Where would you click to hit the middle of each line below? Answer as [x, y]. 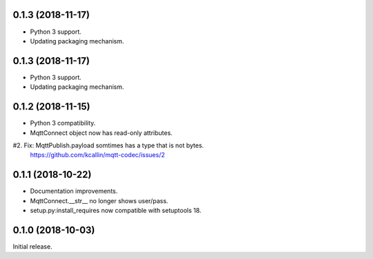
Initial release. [32, 246]
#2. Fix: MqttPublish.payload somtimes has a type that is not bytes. [108, 145]
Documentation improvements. [74, 191]
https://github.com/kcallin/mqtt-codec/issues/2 [97, 155]
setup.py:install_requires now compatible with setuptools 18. [116, 210]
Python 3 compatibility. [63, 123]
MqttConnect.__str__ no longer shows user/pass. [99, 200]
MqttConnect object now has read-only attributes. [101, 133]
